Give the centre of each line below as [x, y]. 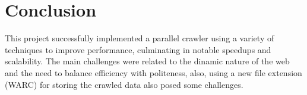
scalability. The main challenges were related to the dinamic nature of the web [147, 61]
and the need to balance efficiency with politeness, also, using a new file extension [153, 72]
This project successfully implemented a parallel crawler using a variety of [140, 38]
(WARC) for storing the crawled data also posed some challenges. [124, 84]
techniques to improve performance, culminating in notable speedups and [138, 49]
